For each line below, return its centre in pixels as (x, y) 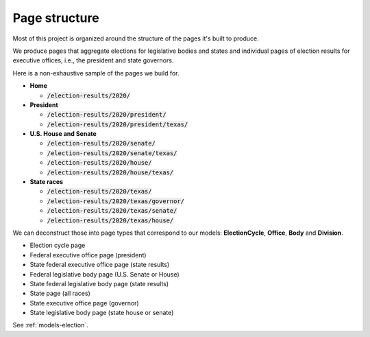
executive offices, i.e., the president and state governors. (93, 60)
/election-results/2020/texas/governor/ (116, 201)
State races (47, 182)
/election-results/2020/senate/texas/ (112, 153)
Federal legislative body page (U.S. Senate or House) (104, 274)
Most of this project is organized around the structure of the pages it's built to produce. (136, 38)
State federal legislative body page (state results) (99, 283)
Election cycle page (58, 245)
